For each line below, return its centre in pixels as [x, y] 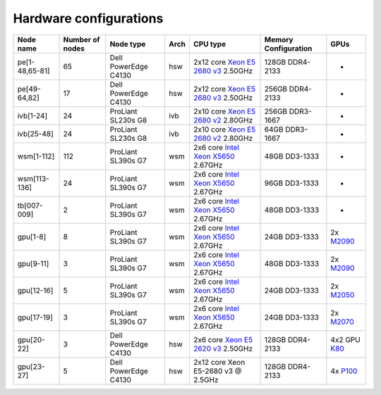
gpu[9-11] [33, 263]
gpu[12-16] [35, 290]
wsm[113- [33, 178]
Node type [128, 44]
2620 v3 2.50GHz [223, 349]
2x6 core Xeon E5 [223, 339]
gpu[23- [31, 366]
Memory [279, 39]
